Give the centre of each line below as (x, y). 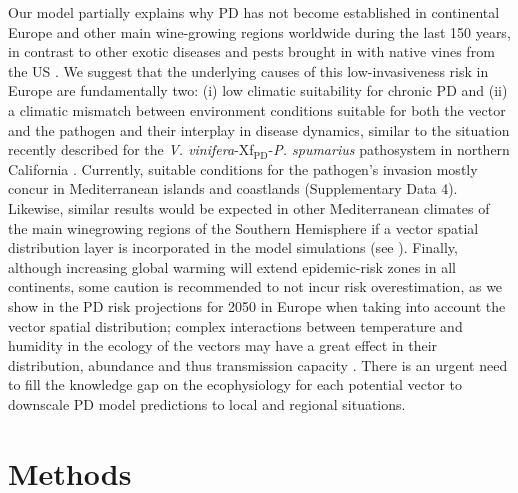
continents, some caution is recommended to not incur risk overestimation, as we (255, 286)
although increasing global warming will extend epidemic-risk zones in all (232, 266)
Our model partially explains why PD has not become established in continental (254, 12)
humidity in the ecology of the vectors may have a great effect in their (223, 345)
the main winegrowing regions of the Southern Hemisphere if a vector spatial (243, 227)
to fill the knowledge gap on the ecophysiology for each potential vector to (235, 384)
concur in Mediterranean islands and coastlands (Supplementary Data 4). (233, 188)
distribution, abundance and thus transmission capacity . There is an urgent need (258, 364)
